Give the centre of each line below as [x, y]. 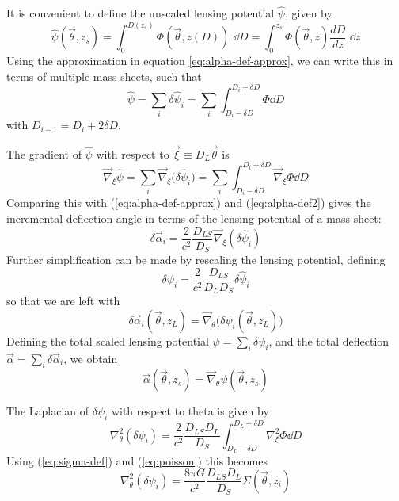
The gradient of [44, 153]
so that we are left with [63, 301]
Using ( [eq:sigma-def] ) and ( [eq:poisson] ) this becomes [137, 460]
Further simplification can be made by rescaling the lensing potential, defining [196, 260]
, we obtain [91, 358]
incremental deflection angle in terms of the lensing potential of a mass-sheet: [194, 218]
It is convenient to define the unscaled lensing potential [141, 13]
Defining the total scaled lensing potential [108, 340]
